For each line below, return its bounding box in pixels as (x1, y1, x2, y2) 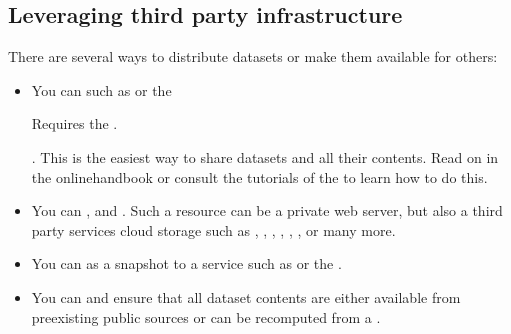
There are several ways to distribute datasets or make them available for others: (8, 46, 498, 67)
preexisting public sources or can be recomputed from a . (31, 306, 381, 327)
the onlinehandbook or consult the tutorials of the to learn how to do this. (31, 166, 488, 187)
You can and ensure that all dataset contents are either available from (31, 286, 461, 307)
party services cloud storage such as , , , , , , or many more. (31, 219, 396, 240)
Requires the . (31, 113, 118, 134)
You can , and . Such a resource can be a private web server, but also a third (31, 200, 503, 221)
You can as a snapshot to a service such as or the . (31, 253, 342, 274)
